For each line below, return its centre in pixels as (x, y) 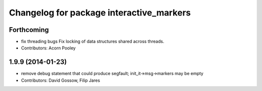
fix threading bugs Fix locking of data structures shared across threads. (93, 42)
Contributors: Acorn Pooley (49, 48)
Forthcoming (29, 30)
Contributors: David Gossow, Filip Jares (61, 80)
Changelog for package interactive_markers (100, 13)
